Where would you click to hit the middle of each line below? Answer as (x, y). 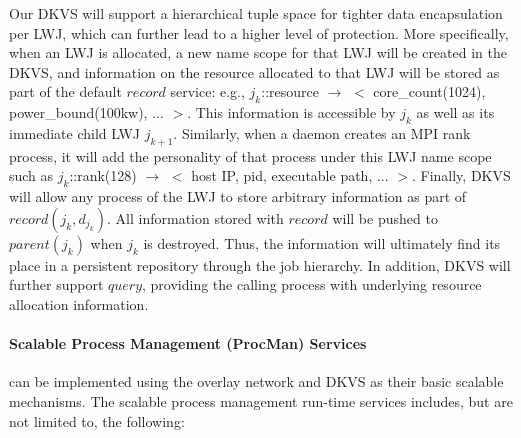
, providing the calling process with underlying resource (312, 284)
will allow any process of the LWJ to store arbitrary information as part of (238, 196)
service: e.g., (207, 91)
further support (56, 284)
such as (31, 175)
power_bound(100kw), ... (86, 112)
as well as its (455, 112)
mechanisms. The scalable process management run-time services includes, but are (261, 400)
